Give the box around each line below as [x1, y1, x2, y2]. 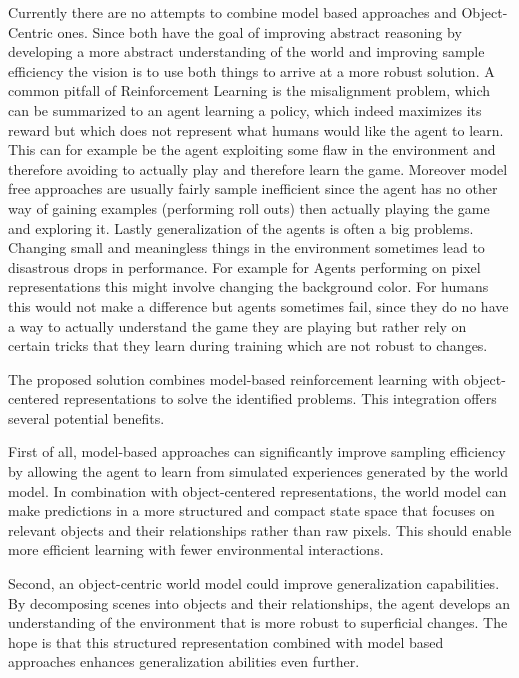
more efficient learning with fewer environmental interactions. [8, 539, 384, 560]
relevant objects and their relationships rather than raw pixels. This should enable [8, 519, 512, 540]
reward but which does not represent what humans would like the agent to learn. [8, 119, 504, 140]
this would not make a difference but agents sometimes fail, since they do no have [8, 295, 509, 316]
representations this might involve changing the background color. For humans [8, 276, 489, 297]
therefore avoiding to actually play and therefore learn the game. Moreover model [8, 158, 508, 179]
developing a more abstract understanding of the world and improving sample [8, 41, 485, 62]
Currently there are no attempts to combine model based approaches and [8, 2, 457, 22]
